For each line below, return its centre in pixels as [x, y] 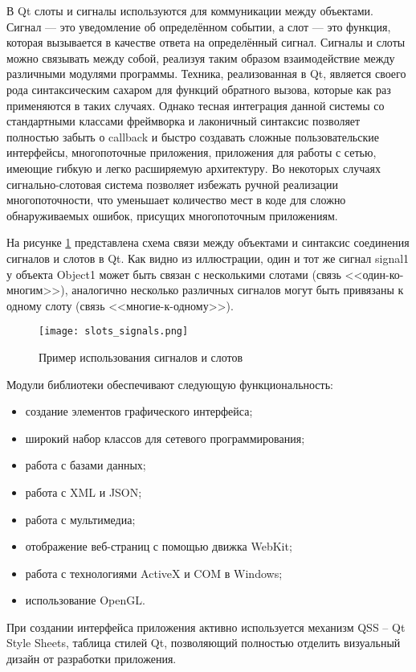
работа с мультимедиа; [80, 519]
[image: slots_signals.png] [114, 332]
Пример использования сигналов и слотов [141, 356]
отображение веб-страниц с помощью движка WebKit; [159, 546]
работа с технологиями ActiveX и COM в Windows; [154, 573]
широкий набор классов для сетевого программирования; [165, 438]
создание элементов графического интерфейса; [139, 411]
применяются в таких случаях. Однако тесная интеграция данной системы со [196, 105]
